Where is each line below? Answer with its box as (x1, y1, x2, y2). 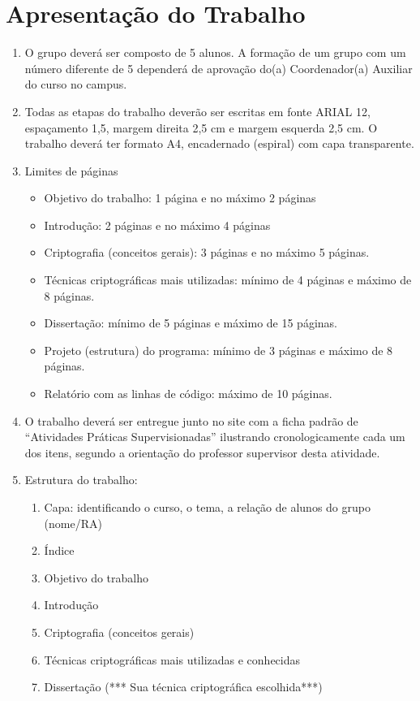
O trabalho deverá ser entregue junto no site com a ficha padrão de (24, 412, 358, 429)
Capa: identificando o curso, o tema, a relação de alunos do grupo (44, 499, 371, 515)
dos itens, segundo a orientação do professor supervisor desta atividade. (24, 444, 380, 461)
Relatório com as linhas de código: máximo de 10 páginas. (44, 385, 332, 402)
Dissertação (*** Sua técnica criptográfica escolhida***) (44, 678, 323, 695)
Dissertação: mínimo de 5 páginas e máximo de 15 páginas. (44, 314, 337, 331)
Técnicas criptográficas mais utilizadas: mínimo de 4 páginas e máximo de (44, 271, 412, 288)
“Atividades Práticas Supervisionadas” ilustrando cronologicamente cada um (24, 428, 405, 445)
